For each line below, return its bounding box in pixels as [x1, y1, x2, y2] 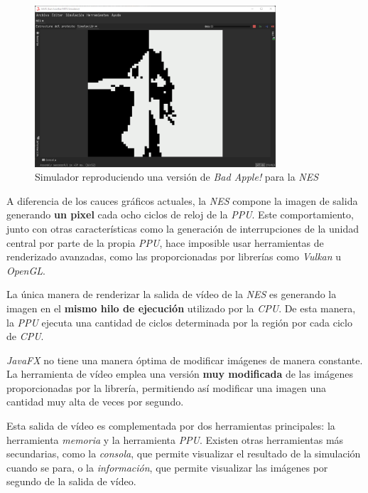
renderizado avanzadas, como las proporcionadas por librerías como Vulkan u [6, 249, 342, 264]
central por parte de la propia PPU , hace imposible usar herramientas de [6, 235, 324, 250]
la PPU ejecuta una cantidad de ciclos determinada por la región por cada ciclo [6, 314, 352, 329]
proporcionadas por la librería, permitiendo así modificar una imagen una [6, 380, 327, 395]
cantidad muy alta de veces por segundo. [6, 394, 184, 409]
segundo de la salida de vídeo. [6, 474, 136, 489]
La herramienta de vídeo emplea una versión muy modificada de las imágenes [6, 366, 353, 381]
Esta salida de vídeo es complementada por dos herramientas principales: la [6, 418, 335, 433]
